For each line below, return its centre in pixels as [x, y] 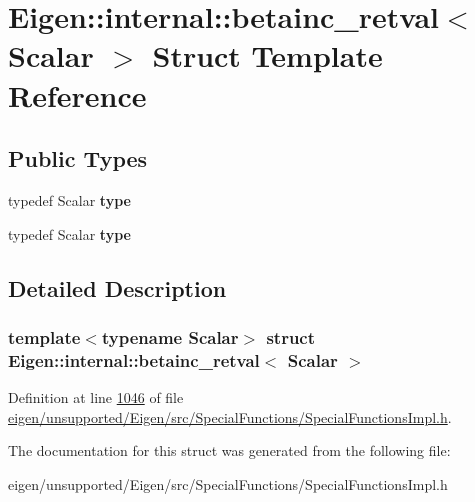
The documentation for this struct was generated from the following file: [229, 450]
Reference [77, 94]
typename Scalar [170, 336]
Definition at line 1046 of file [96, 397]
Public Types [78, 158]
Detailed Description [117, 287]
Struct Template [267, 55]
